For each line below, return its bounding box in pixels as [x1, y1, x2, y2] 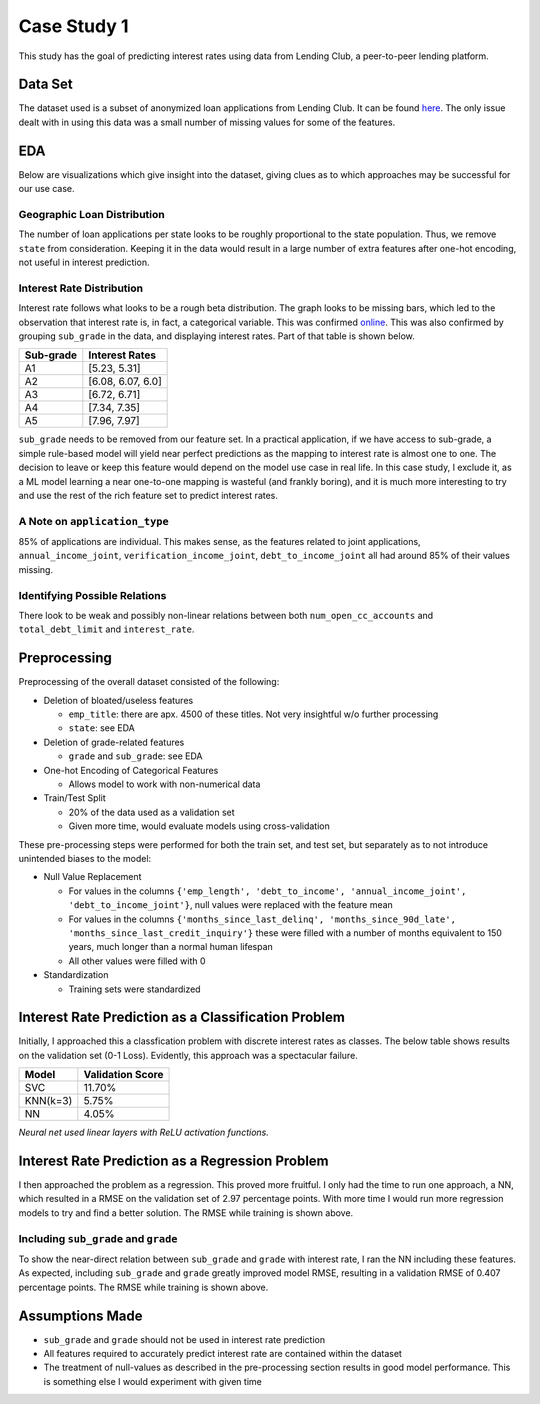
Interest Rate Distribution [18, 281, 144, 295]
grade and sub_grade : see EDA [68, 750, 203, 762]
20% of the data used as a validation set [68, 806, 235, 818]
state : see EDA [68, 722, 135, 734]
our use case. [18, 183, 75, 195]
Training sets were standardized [68, 983, 201, 995]
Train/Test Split [43, 792, 107, 804]
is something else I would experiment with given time [43, 1375, 262, 1387]
